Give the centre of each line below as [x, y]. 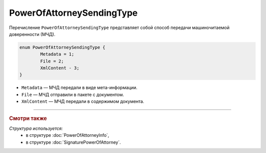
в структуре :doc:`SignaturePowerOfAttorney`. [73, 142]
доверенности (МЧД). [32, 34]
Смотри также [28, 118]
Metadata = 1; [57, 54]
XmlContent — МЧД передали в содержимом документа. [83, 101]
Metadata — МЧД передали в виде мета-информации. [79, 88]
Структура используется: [36, 128]
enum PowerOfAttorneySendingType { [62, 47]
